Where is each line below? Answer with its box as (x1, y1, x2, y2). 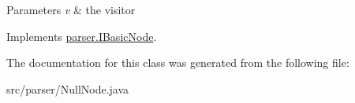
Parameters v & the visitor (6, 2, 136, 17)
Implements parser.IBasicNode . (6, 28, 157, 44)
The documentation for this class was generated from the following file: (6, 54, 349, 71)
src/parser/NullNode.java (6, 80, 129, 97)
